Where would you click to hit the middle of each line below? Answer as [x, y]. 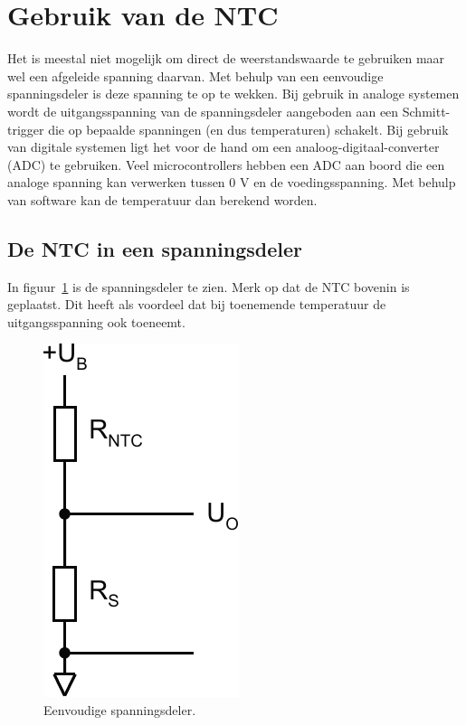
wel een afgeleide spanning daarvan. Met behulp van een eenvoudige [195, 75]
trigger [26, 129]
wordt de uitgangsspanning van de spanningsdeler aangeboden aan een [203, 111]
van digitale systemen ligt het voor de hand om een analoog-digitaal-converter [223, 147]
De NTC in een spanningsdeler [155, 248]
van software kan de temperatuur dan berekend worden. [162, 199]
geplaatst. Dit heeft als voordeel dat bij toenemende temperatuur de [197, 304]
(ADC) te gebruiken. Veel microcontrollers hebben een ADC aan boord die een [226, 164]
